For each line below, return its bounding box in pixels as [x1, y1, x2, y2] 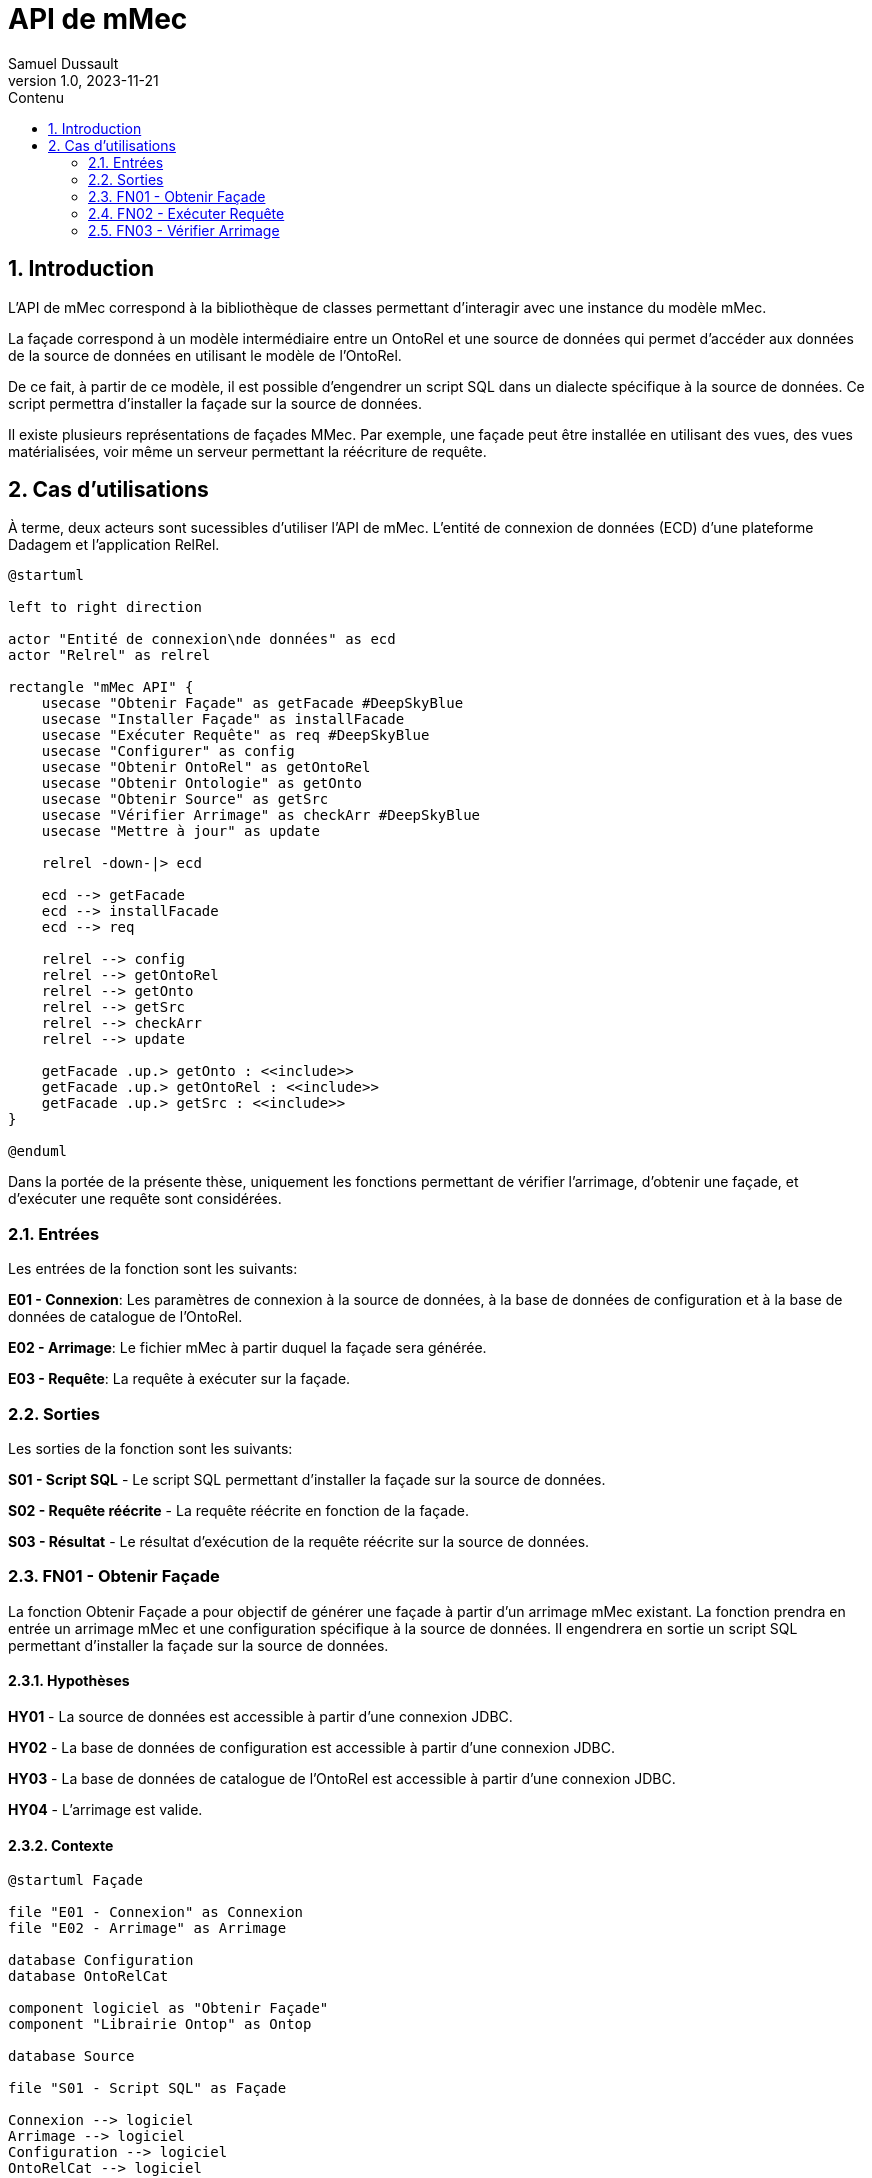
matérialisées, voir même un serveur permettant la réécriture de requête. [8, 442, 487, 460]
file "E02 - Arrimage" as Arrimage [8, 1920, 287, 1937]
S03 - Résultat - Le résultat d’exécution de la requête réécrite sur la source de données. [8, 1532, 590, 1550]
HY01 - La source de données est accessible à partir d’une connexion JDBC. [8, 1707, 513, 1725]
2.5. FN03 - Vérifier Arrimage [88, 221, 280, 239]
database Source [8, 2048, 135, 2065]
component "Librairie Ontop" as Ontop [8, 2016, 312, 2033]
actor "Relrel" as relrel [8, 647, 211, 664]
